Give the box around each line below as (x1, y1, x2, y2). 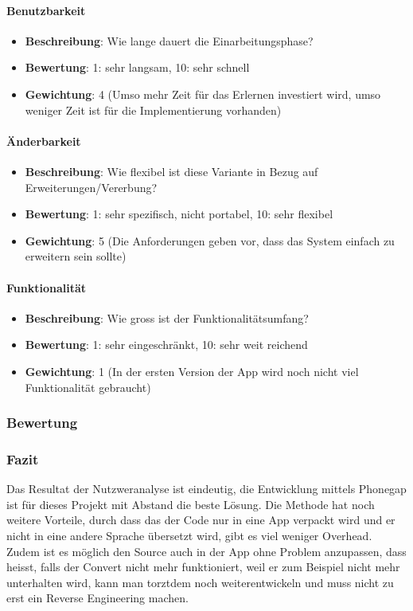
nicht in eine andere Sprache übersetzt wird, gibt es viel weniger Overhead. (6, 527, 372, 543)
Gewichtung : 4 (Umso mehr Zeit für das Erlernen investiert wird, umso (25, 85, 381, 102)
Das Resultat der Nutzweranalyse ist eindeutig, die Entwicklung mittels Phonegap (6, 480, 407, 497)
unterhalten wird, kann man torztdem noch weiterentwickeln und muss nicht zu (6, 574, 394, 590)
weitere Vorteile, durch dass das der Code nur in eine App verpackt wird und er (6, 511, 395, 528)
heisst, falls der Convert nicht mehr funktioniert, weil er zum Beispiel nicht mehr (6, 558, 400, 575)
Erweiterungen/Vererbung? (25, 178, 158, 195)
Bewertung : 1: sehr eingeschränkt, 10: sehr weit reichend (25, 336, 308, 353)
